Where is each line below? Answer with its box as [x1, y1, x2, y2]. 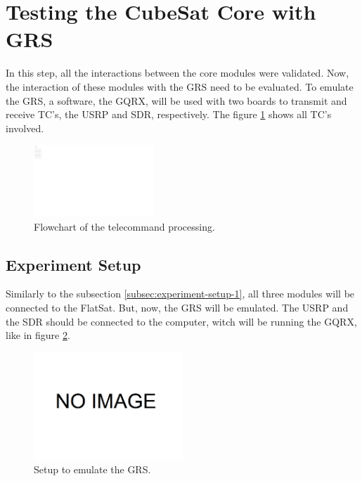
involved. [6, 120, 44, 135]
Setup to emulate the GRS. [34, 462, 151, 477]
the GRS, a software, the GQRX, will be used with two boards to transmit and [6, 93, 347, 108]
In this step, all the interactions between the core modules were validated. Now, [6, 65, 349, 80]
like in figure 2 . [6, 328, 70, 342]
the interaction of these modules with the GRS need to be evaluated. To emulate [6, 79, 354, 94]
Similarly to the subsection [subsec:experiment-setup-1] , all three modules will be [6, 286, 355, 301]
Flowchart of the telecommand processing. [34, 219, 215, 233]
